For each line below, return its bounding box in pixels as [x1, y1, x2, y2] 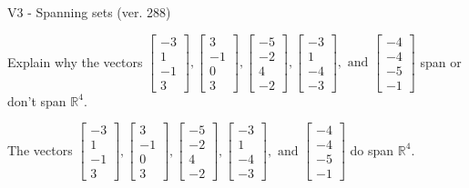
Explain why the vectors [7, 52, 143, 71]
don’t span [7, 91, 66, 110]
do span [350, 140, 394, 159]
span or [420, 52, 462, 71]
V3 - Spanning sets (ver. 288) [7, 3, 171, 21]
